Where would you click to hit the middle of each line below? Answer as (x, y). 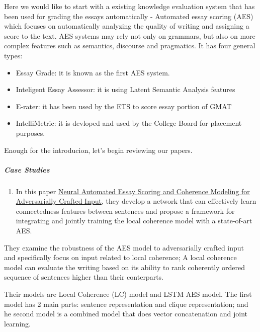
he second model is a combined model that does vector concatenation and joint (126, 314)
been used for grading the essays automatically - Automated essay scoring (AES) (129, 16)
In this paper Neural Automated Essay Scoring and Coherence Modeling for (133, 191)
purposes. (30, 133)
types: (13, 55)
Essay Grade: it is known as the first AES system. (93, 72)
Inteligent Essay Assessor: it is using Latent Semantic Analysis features (125, 89)
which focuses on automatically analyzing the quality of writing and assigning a (127, 26)
